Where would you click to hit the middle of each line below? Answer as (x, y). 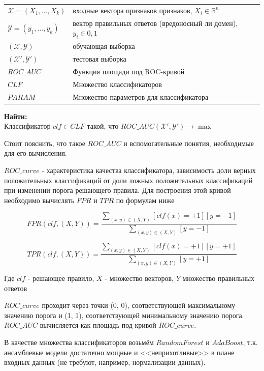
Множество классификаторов (117, 84)
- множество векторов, (139, 278)
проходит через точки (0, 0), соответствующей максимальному (139, 305)
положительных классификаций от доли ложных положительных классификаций (128, 180)
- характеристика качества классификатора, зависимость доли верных (149, 170)
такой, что (103, 126)
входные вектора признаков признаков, (133, 10)
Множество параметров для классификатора (141, 96)
